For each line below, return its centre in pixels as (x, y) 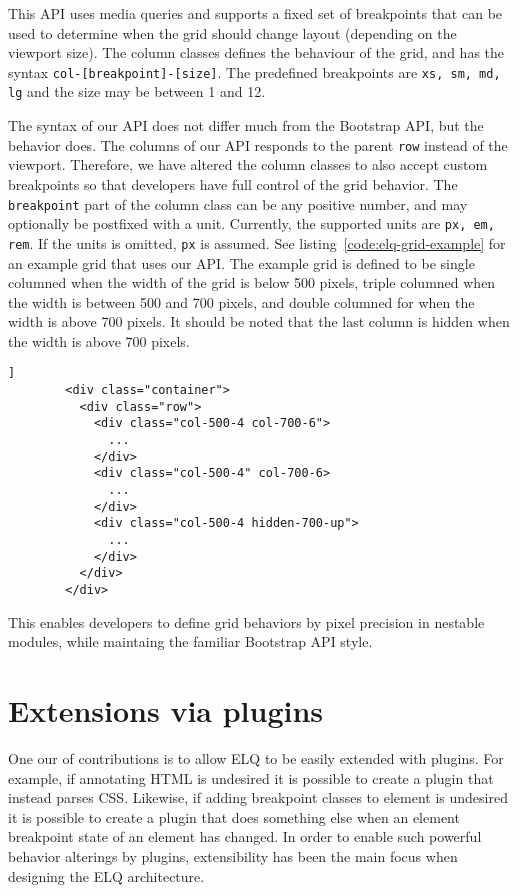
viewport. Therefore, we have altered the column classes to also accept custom (248, 164)
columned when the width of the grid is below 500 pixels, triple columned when (252, 282)
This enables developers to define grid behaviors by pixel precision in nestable (246, 621)
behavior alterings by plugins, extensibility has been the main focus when (233, 855)
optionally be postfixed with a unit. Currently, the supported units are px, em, (251, 223)
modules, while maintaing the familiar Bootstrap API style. (190, 641)
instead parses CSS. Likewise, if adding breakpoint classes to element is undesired (258, 797)
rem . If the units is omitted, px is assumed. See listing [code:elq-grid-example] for (257, 242)
